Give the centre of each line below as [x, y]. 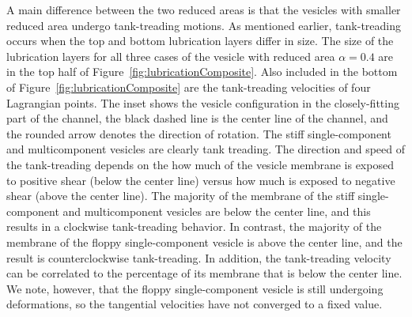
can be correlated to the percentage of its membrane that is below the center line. [204, 273]
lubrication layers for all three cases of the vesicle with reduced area [171, 56]
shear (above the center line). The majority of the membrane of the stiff [181, 196]
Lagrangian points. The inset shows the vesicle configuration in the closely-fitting [203, 102]
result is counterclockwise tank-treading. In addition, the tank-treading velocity [199, 257]
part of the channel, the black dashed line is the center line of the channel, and [197, 118]
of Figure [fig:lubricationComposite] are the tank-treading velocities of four [189, 87]
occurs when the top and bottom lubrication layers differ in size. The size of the [200, 41]
